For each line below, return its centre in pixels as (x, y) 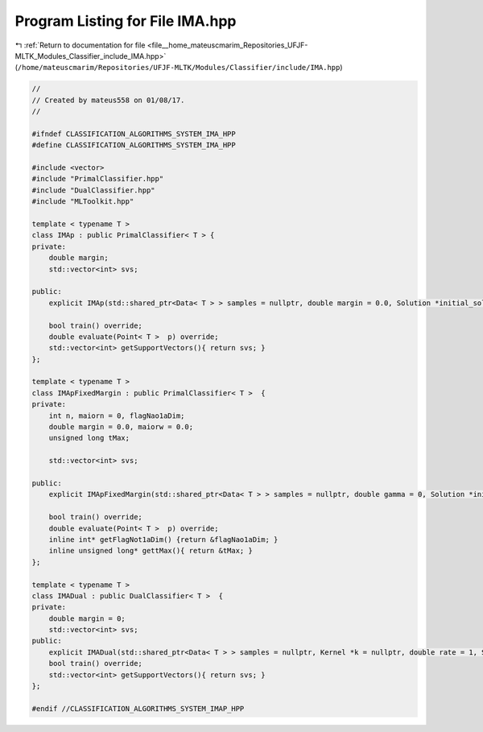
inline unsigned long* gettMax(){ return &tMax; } (151, 551)
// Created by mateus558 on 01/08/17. (108, 100)
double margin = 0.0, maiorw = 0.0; (121, 427)
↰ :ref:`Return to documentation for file (80, 45)
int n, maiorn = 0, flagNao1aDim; (117, 416)
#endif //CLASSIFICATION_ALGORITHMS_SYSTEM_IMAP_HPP (138, 708)
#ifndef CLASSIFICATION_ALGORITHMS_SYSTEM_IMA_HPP (134, 134)
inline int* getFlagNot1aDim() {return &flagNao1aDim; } (163, 539)
